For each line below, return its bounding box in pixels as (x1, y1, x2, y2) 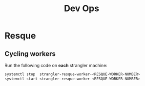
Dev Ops (63, 3, 100, 14)
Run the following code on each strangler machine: (4, 63, 108, 68)
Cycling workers (4, 50, 56, 58)
